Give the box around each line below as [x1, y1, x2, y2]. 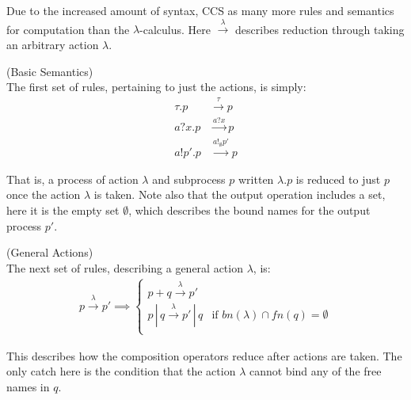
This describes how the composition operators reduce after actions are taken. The [6, 347, 402, 364]
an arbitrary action [6, 36, 99, 52]
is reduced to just [295, 170, 381, 187]
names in [6, 379, 50, 395]
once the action [6, 186, 81, 203]
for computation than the [6, 21, 130, 37]
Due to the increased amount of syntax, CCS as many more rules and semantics [6, 2, 394, 18]
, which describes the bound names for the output [128, 202, 371, 219]
